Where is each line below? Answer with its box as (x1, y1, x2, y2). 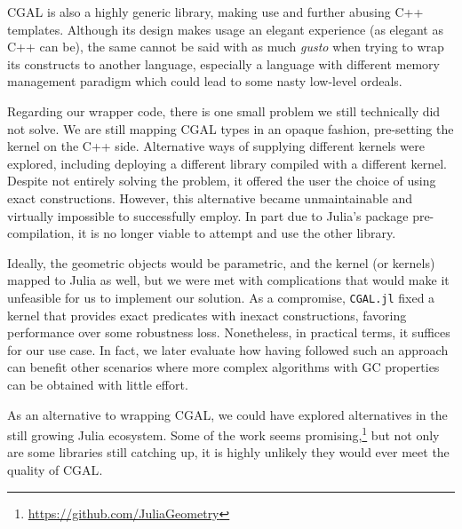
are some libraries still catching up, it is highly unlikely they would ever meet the (7, 443, 450, 462)
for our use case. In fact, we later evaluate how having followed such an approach (7, 340, 449, 359)
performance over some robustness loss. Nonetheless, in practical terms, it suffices (7, 323, 450, 342)
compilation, (7, 224, 75, 242)
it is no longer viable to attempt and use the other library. (78, 224, 396, 242)
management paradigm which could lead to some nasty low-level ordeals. (7, 72, 402, 91)
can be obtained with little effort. (7, 375, 188, 393)
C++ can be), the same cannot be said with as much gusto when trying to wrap (7, 37, 444, 56)
